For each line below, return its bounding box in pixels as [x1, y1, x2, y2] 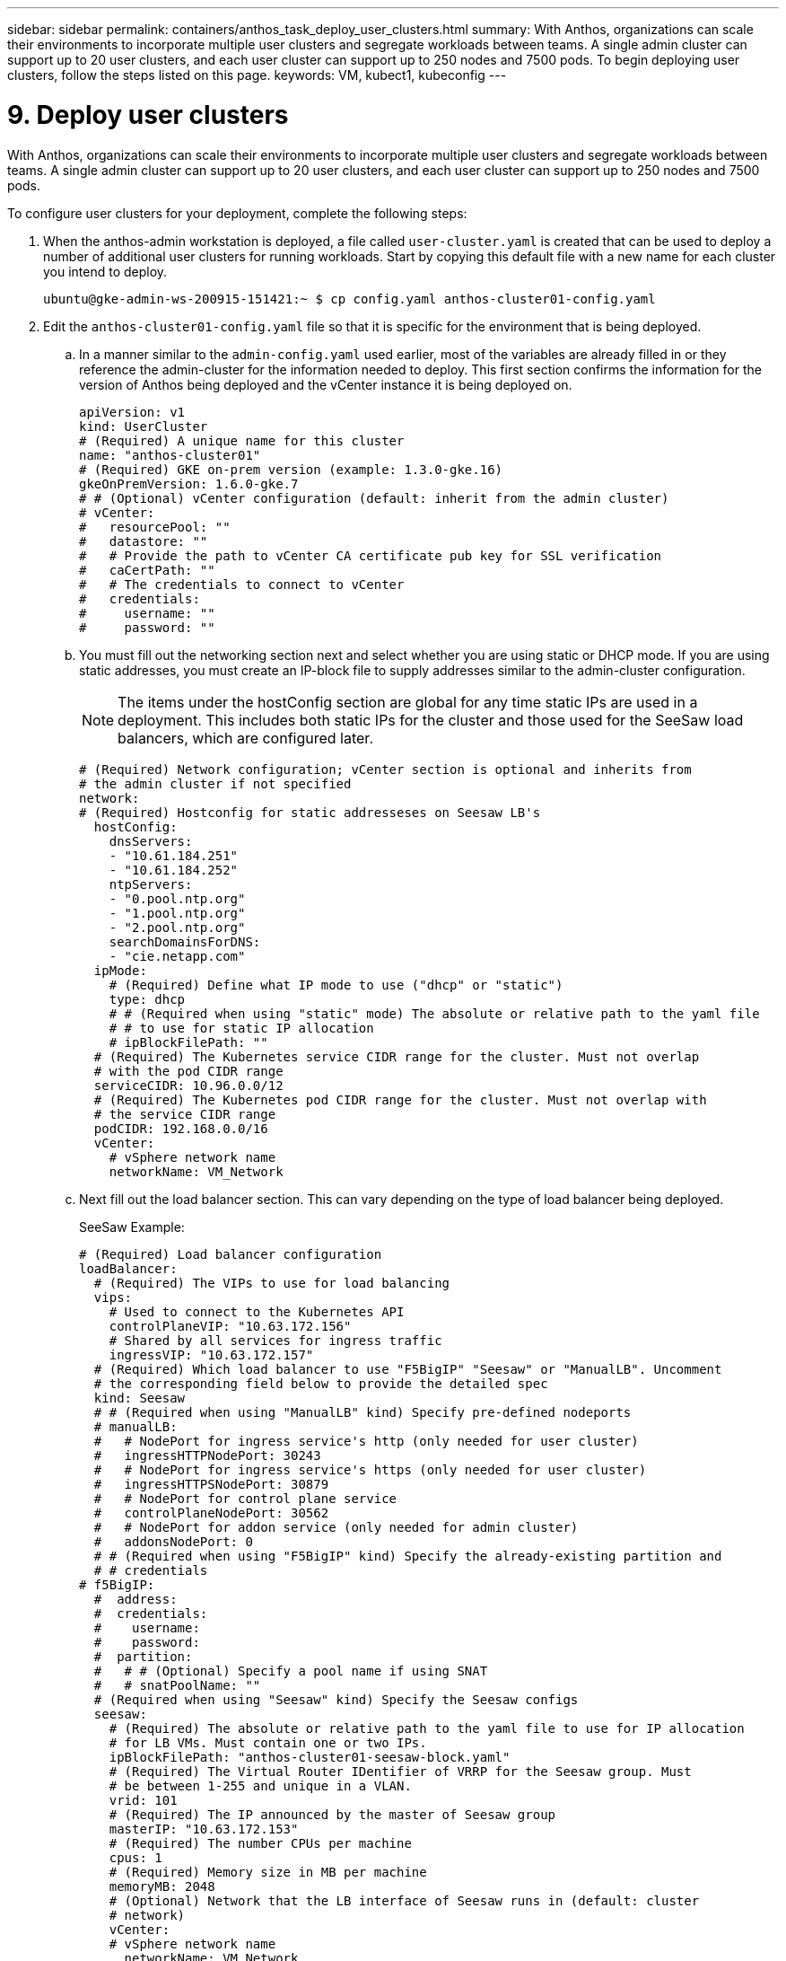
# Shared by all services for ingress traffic [109, 1332, 442, 1348]
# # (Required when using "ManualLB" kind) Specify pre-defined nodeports [93, 1404, 632, 1420]
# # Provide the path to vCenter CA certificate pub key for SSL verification [79, 548, 662, 563]
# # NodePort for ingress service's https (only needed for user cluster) [93, 1462, 647, 1477]
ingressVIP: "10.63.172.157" [109, 1347, 314, 1362]
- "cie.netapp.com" [109, 948, 246, 963]
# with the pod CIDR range [93, 1063, 284, 1078]
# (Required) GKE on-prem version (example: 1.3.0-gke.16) [79, 462, 503, 477]
